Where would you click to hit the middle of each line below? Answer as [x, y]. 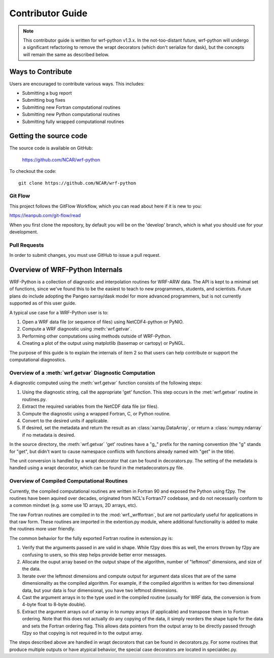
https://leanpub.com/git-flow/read [45, 216]
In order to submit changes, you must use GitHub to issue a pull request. [85, 255]
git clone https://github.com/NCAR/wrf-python [77, 183]
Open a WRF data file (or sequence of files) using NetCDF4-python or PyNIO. [103, 322]
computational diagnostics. [38, 360]
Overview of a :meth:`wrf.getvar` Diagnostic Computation [82, 373]
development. [24, 232]
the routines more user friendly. [42, 529]
